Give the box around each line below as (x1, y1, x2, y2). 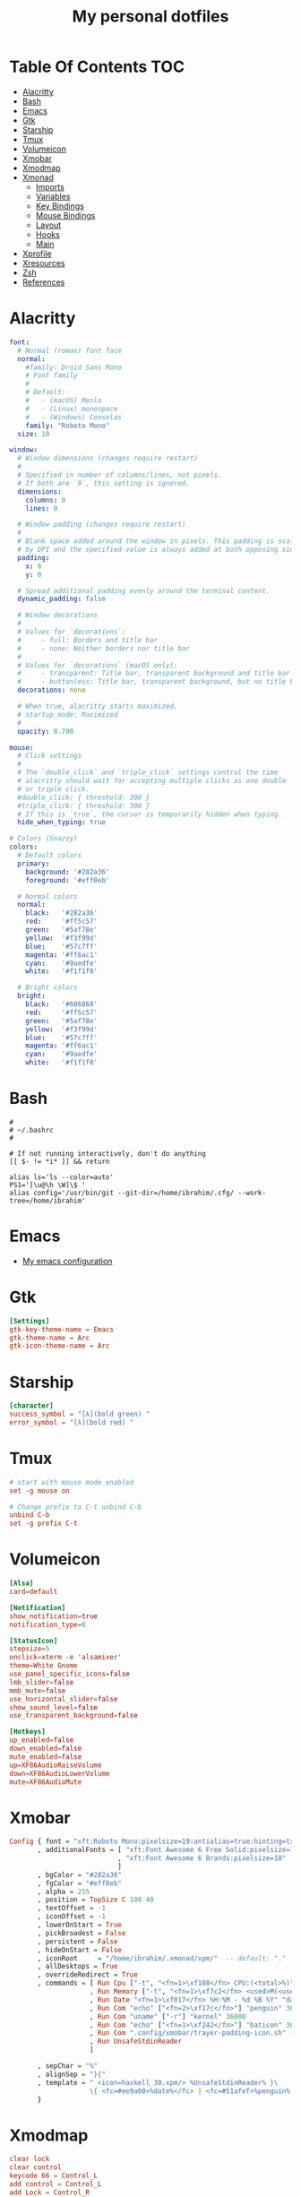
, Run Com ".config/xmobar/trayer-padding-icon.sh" (89, 2029, 287, 2038)
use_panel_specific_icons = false (9, 1669, 130, 1678)
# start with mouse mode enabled (9, 1478, 134, 1486)
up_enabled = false (9, 1736, 74, 1745)
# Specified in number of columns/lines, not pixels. (17, 470, 222, 479)
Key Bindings (35, 200, 85, 211)
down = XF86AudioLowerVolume (9, 1769, 110, 1778)
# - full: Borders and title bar (17, 635, 159, 644)
